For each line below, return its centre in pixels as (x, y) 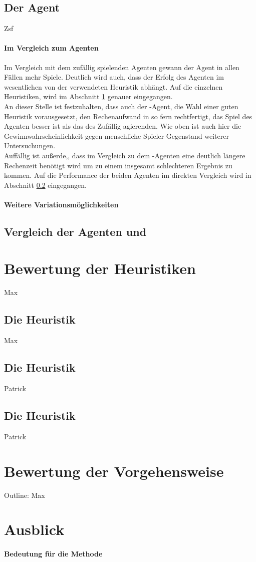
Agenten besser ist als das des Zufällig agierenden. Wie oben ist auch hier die (123, 126)
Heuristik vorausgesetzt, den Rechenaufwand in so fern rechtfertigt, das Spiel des (128, 116)
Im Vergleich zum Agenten (51, 48)
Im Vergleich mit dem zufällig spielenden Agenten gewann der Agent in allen (122, 67)
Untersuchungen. (30, 146)
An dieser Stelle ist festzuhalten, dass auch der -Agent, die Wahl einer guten (121, 106)
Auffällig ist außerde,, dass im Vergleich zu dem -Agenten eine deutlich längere (125, 155)
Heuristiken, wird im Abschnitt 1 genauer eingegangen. (88, 96)
